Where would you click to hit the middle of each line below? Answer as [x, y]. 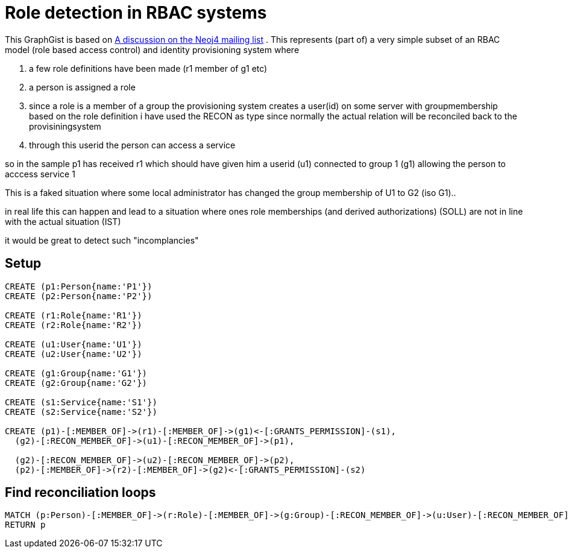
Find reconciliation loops [80, 493]
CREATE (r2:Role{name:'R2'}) [74, 325]
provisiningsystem [65, 126]
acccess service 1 [40, 174]
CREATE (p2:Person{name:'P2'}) [79, 296]
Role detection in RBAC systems [136, 13]
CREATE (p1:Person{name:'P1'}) [79, 286]
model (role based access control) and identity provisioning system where [152, 49]
